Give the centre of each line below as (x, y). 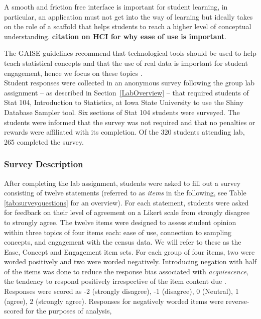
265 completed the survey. (44, 141)
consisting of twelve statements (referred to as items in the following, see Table (125, 193)
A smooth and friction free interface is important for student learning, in (116, 7)
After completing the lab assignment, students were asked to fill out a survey (122, 183)
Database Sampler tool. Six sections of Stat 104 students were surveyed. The (122, 112)
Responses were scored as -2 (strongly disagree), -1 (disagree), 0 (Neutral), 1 (121, 291)
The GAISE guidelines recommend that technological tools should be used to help (130, 53)
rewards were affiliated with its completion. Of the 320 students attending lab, (124, 132)
